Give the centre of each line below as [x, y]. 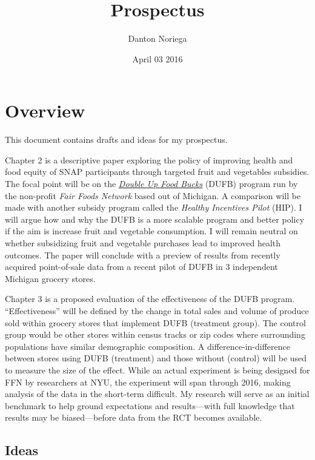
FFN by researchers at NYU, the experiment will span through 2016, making [148, 382]
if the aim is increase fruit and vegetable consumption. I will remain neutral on [151, 231]
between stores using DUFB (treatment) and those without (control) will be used [156, 358]
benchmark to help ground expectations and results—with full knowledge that [150, 405]
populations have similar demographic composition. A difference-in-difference [148, 346]
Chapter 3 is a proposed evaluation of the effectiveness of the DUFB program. [150, 299]
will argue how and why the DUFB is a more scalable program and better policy [155, 219]
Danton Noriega [157, 38]
